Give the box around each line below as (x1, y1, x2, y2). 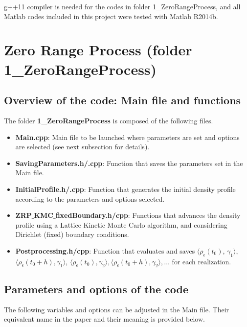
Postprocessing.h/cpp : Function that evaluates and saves (15, 245, 195, 256)
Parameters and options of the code (4, 281, 189, 296)
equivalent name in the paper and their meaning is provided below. (4, 314, 205, 324)
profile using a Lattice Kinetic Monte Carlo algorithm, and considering (15, 219, 227, 230)
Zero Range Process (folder (4, 40, 192, 60)
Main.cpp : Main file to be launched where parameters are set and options (15, 132, 240, 142)
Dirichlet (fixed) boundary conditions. (15, 229, 129, 239)
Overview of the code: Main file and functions (4, 93, 241, 108)
